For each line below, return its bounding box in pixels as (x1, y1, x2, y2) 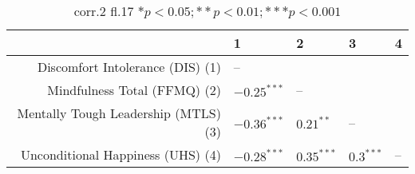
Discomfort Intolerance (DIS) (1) (37, 57, 221, 76)
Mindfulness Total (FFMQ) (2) (47, 81, 221, 99)
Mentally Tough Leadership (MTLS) (17, 104, 221, 122)
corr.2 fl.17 (73, 2, 134, 20)
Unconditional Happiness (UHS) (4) (20, 145, 221, 164)
